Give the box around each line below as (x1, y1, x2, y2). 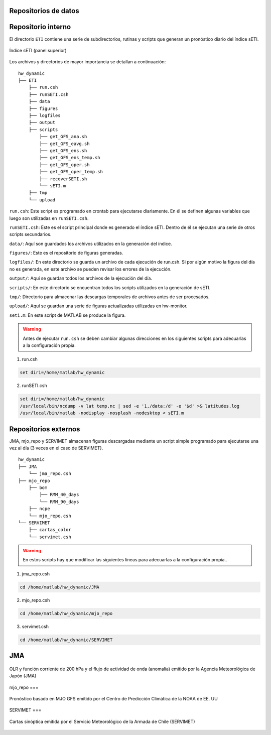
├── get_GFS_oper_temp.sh (39, 169, 103, 175)
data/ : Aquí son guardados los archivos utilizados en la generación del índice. (9, 240, 173, 247)
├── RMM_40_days (39, 492, 79, 498)
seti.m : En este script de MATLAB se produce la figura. (9, 312, 126, 318)
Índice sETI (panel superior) (9, 47, 67, 53)
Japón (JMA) (9, 673, 37, 679)
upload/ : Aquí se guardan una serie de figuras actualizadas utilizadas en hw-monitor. (9, 303, 188, 309)
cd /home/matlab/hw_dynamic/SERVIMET (20, 637, 113, 643)
